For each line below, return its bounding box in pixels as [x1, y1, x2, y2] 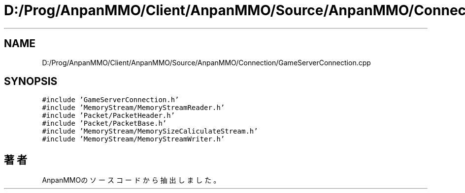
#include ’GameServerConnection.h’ [42, 96, 179, 104]
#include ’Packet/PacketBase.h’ [42, 119, 167, 128]
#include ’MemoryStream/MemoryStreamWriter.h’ [42, 135, 225, 143]
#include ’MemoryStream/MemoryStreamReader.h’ [42, 104, 225, 112]
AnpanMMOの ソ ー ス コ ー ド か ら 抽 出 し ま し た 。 [42, 176, 221, 185]
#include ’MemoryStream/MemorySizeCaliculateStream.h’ [42, 127, 258, 136]
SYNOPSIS [4, 75, 58, 88]
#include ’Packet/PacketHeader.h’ [42, 111, 175, 120]
